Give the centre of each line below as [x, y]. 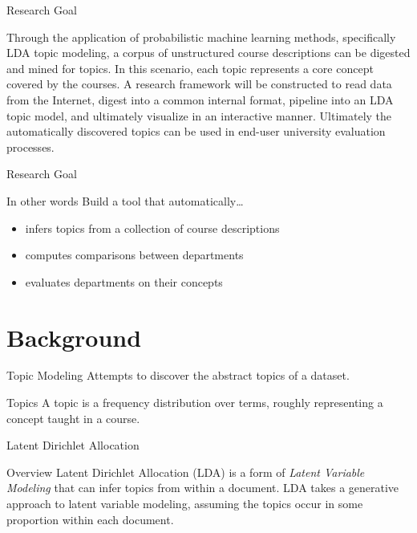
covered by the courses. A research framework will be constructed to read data [199, 84]
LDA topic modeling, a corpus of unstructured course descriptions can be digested [208, 53]
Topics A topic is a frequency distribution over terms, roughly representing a [195, 403]
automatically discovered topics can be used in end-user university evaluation [196, 131]
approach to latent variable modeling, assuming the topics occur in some [185, 503]
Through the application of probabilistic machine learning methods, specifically [201, 37]
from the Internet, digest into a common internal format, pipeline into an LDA [200, 99]
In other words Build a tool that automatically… [125, 200]
